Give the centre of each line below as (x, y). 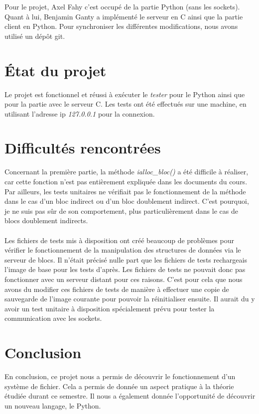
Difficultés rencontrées (83, 148)
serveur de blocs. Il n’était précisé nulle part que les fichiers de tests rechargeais (126, 259)
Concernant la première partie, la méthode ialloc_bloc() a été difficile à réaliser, (127, 172)
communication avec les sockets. (53, 318)
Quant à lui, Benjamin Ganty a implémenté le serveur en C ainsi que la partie (124, 16)
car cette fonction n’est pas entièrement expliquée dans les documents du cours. (126, 181)
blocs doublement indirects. (46, 220)
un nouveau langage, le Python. (53, 405)
